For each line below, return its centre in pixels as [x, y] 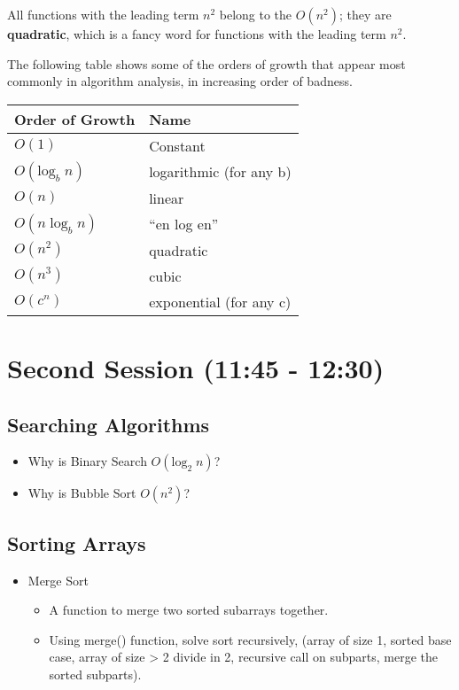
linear [167, 198]
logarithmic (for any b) [220, 172]
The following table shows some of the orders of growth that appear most [206, 63]
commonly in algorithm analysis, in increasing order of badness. [180, 81]
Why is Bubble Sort [82, 493]
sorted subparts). [95, 674]
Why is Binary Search [87, 461]
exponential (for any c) [220, 301]
